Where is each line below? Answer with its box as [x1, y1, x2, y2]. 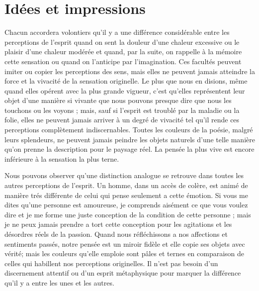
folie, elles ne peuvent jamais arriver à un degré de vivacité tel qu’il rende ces [4, 114, 240, 125]
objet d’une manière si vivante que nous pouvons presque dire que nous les [4, 95, 232, 105]
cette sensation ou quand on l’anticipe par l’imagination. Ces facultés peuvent [4, 56, 242, 66]
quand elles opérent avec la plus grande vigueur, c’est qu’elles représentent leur [4, 85, 245, 96]
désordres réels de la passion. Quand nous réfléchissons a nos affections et [4, 229, 228, 239]
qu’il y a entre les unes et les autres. [4, 277, 114, 288]
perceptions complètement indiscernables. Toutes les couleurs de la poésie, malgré [4, 124, 253, 135]
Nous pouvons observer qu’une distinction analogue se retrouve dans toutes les [4, 170, 244, 181]
